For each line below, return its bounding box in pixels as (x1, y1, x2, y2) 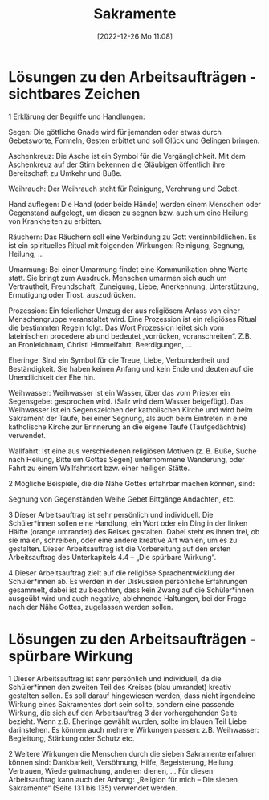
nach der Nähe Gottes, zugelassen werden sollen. (8, 602, 174, 611)
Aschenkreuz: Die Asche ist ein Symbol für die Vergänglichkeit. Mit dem (8, 151, 247, 160)
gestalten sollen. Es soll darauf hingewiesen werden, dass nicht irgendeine (8, 691, 255, 701)
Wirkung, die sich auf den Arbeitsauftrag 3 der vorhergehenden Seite (8, 708, 238, 717)
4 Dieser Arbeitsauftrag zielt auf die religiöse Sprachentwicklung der (8, 567, 235, 578)
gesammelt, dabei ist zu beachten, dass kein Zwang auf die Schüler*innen (8, 585, 255, 595)
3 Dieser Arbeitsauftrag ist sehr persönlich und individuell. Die (8, 510, 214, 519)
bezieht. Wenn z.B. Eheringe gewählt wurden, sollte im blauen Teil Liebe (8, 716, 247, 726)
